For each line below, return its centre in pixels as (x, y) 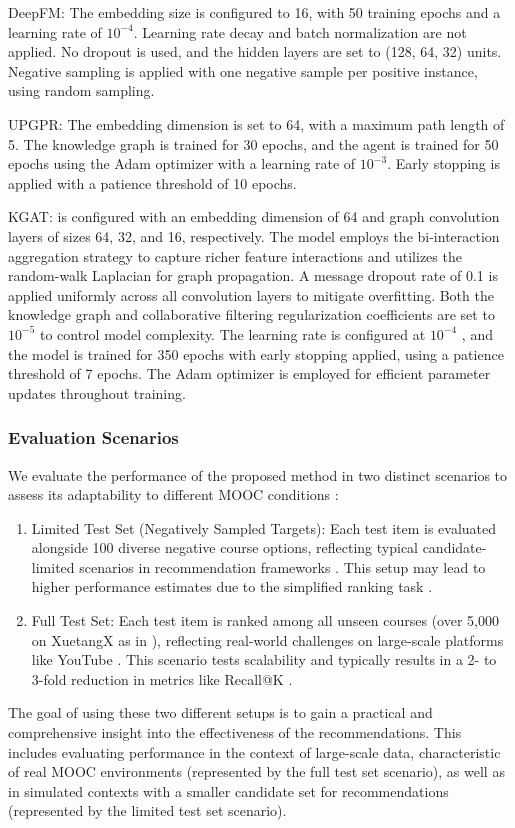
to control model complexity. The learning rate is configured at (232, 333)
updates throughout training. (97, 392)
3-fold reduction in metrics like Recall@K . (162, 678)
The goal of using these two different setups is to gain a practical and (220, 712)
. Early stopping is (443, 163)
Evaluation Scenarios (93, 437)
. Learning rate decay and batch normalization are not (300, 31)
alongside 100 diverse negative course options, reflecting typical (224, 547)
